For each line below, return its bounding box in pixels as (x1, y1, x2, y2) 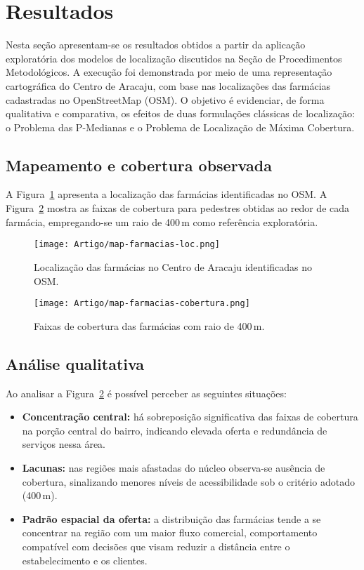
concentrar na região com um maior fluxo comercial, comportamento (22, 525, 318, 540)
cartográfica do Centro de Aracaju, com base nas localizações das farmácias (6, 78, 331, 93)
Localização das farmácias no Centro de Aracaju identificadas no (34, 259, 313, 274)
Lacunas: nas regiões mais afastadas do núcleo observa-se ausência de (22, 460, 325, 475)
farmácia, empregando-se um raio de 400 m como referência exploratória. (6, 214, 318, 229)
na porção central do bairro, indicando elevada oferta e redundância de (22, 423, 327, 437)
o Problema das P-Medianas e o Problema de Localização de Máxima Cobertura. (6, 119, 355, 134)
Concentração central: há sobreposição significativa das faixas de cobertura (22, 409, 358, 424)
